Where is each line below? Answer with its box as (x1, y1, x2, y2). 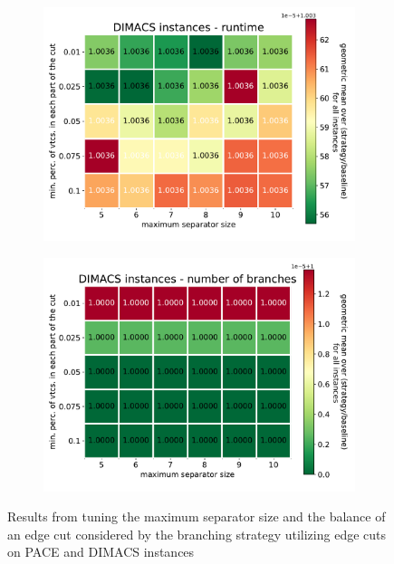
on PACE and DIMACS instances (7, 542, 195, 561)
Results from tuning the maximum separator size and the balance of (7, 507, 386, 526)
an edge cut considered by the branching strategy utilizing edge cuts (7, 524, 387, 543)
